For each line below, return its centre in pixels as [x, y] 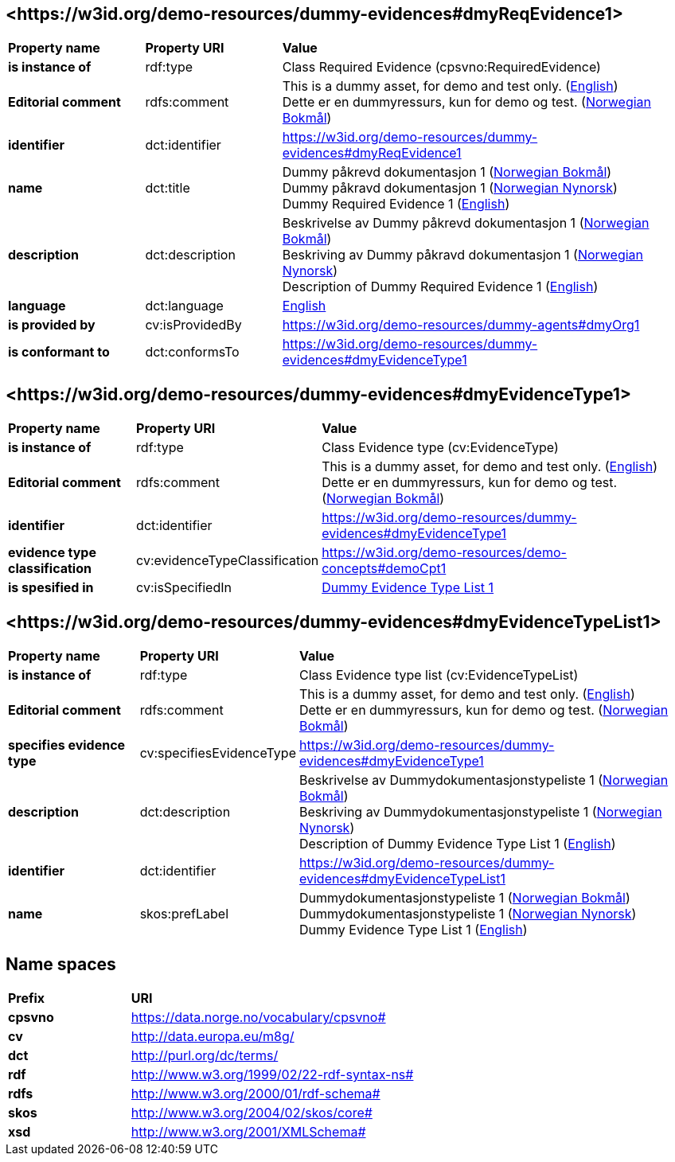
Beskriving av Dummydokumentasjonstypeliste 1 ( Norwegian [480, 812]
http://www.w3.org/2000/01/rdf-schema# [256, 1093]
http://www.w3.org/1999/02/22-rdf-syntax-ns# [272, 1074]
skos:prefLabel [184, 914]
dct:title [168, 188]
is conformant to [59, 352]
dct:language [184, 306]
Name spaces [61, 964]
